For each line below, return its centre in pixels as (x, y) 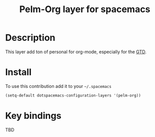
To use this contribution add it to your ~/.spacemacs (59, 86)
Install (18, 72)
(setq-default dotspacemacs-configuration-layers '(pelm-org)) (73, 95)
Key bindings (33, 116)
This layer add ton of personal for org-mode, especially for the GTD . (76, 52)
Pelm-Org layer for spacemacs (85, 9)
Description (30, 38)
